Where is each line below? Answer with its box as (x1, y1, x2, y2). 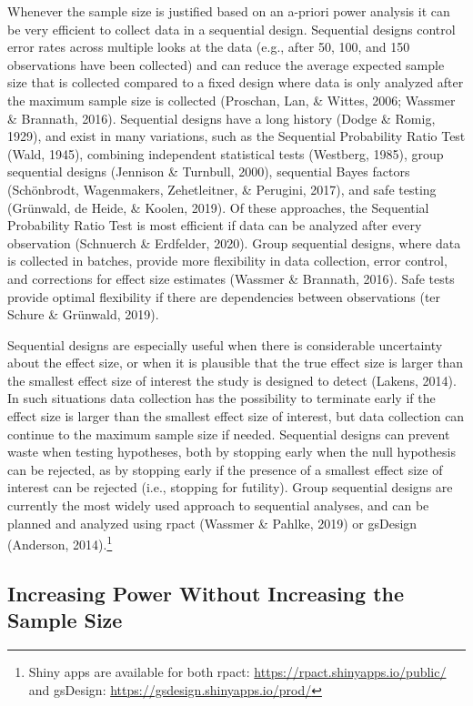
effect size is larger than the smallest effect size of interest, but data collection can (7, 407, 465, 426)
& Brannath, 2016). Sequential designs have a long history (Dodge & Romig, (7, 108, 436, 127)
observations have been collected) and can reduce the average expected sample (7, 55, 445, 74)
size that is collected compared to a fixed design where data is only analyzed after (7, 73, 464, 92)
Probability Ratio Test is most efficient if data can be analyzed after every (7, 216, 422, 235)
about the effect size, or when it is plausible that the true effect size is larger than (7, 353, 463, 372)
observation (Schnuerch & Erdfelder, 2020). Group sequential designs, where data (7, 233, 461, 252)
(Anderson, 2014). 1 (7, 532, 113, 553)
